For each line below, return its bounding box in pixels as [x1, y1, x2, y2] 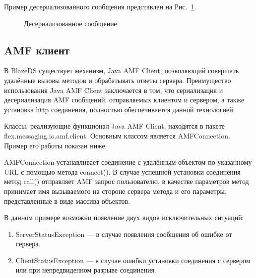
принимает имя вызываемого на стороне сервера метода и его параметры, [4, 185, 227, 196]
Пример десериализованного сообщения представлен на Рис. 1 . [4, 1, 196, 11]
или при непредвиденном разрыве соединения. [15, 265, 156, 275]
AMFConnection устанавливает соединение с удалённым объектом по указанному [4, 157, 252, 167]
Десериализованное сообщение [24, 18, 117, 28]
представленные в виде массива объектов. [4, 195, 130, 206]
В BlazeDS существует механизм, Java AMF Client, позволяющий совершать [4, 65, 239, 76]
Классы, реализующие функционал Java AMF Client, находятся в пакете [4, 121, 225, 131]
